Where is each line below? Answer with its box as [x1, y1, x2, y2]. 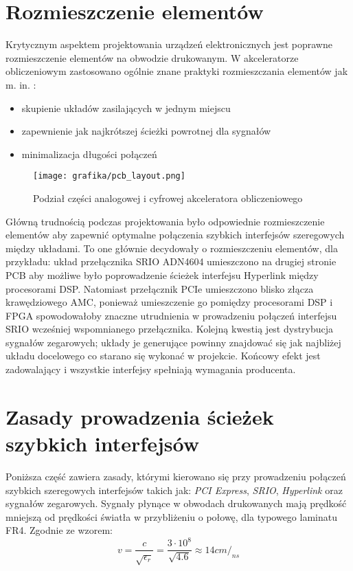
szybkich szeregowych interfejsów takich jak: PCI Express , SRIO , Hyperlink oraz [5, 482, 343, 497]
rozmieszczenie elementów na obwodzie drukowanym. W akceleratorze [5, 50, 299, 65]
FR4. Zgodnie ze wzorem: [5, 523, 113, 537]
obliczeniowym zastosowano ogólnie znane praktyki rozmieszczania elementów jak [5, 64, 348, 78]
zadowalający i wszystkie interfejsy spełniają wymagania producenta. [5, 362, 296, 377]
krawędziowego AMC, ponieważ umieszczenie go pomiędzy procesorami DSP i [5, 295, 333, 309]
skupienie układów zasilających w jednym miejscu [21, 100, 231, 115]
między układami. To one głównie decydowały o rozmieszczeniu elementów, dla [5, 240, 338, 255]
